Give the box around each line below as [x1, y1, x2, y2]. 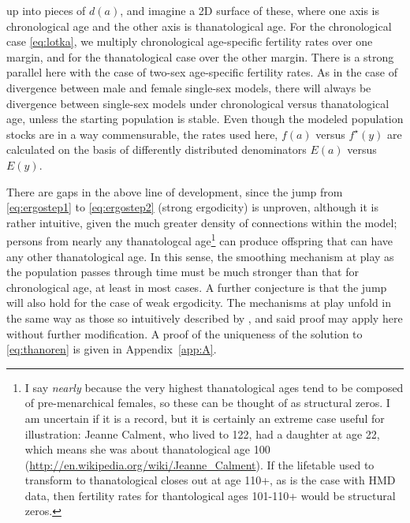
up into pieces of [6, 2, 86, 18]
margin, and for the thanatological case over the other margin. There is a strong [6, 48, 394, 65]
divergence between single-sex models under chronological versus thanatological [6, 95, 389, 111]
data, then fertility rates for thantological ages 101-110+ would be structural [24, 487, 396, 503]
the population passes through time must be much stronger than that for [6, 263, 360, 280]
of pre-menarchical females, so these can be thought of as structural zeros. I [24, 394, 390, 411]
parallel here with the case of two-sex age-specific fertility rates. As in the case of [6, 64, 397, 80]
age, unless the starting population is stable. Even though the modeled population [6, 110, 404, 127]
